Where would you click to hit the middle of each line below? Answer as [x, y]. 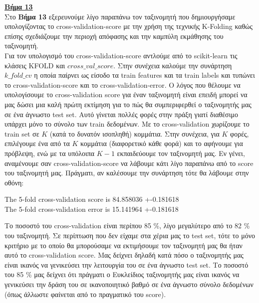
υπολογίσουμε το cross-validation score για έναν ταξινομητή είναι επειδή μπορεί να [126, 94]
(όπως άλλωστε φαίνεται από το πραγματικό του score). [85, 294]
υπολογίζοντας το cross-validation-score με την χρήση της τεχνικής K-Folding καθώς [129, 26]
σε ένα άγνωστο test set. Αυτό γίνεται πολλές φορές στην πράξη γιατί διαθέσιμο [121, 114]
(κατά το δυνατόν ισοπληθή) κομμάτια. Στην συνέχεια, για [134, 133]
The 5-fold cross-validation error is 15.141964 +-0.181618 [92, 209]
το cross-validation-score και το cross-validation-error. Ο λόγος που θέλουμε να [123, 84]
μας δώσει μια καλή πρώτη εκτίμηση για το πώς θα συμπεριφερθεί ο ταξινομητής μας [128, 104]
